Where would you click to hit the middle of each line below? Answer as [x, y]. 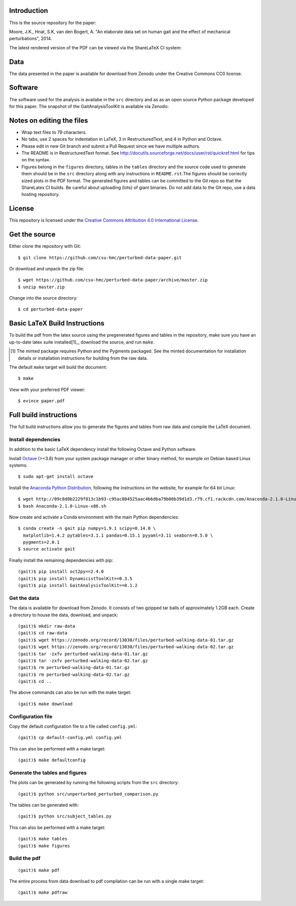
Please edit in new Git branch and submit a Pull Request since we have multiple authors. [111, 146]
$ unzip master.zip [41, 287]
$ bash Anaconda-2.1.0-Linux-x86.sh [62, 506]
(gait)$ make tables [43, 839]
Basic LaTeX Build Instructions [57, 323]
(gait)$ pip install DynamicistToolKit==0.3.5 [75, 578]
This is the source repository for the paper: [53, 23]
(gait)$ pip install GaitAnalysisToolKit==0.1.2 [78, 586]
